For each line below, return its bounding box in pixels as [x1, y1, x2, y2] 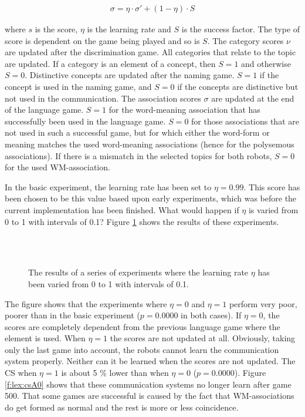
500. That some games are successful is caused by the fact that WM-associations [5, 389, 294, 402]
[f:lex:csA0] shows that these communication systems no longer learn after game [5, 378, 292, 390]
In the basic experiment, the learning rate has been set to [5, 180, 212, 193]
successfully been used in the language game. [5, 115, 166, 127]
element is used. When [5, 332, 86, 344]
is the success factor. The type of [181, 23, 300, 35]
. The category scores [207, 34, 284, 46]
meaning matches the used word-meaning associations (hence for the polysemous [5, 137, 294, 150]
